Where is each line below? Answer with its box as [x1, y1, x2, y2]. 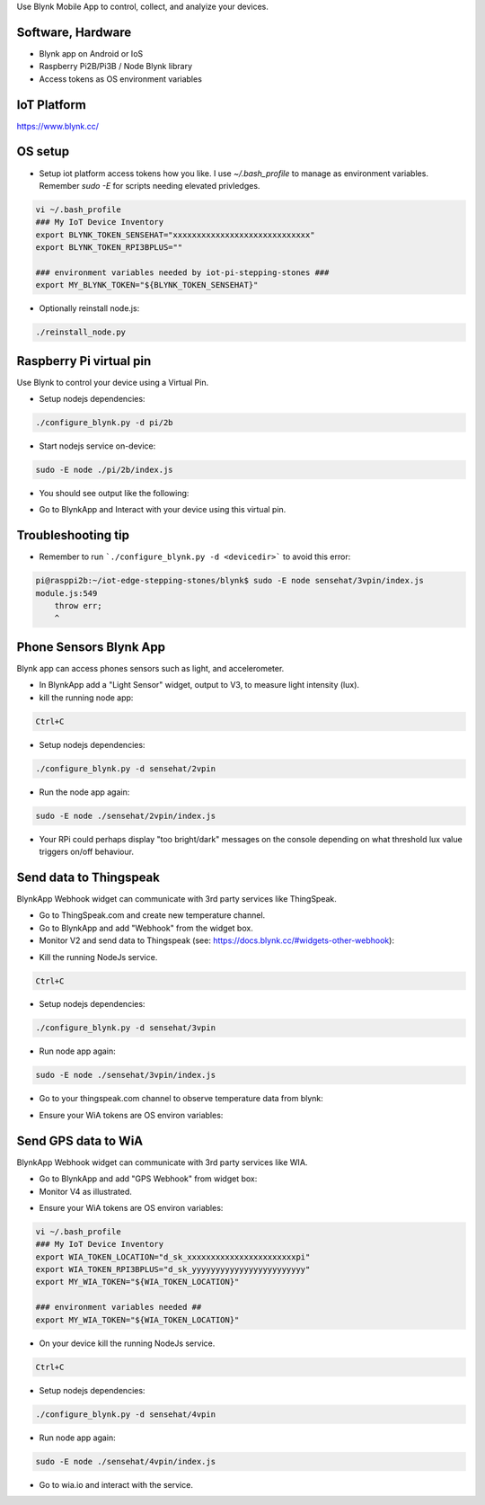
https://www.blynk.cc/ [16, 120, 99, 131]
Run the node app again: [39, 787, 130, 797]
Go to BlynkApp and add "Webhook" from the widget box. [39, 922, 253, 933]
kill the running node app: [39, 692, 134, 703]
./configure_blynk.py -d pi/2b [35, 418, 174, 428]
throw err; [54, 601, 102, 611]
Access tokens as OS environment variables [39, 73, 202, 85]
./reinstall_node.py [35, 327, 126, 337]
